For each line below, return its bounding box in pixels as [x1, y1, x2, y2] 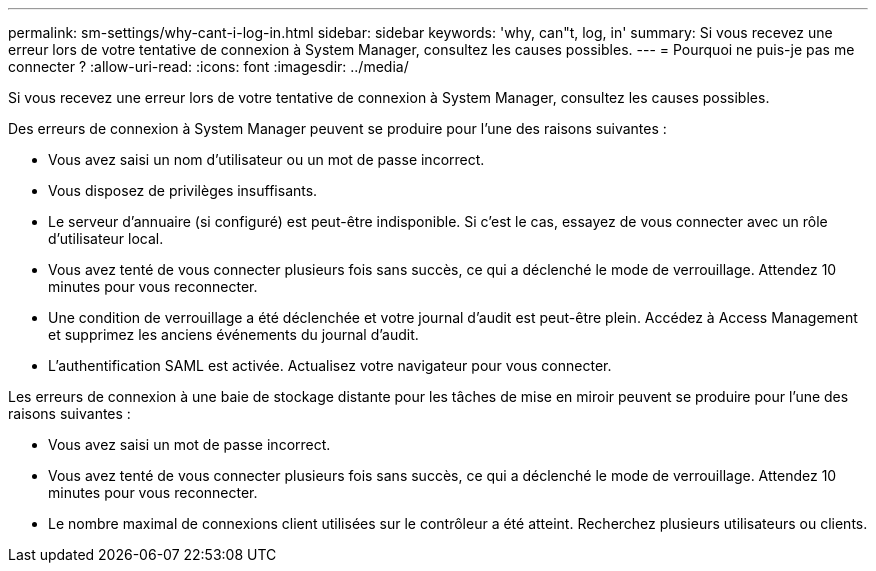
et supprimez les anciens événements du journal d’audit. [48, 326, 419, 343]
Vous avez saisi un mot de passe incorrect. [48, 436, 331, 453]
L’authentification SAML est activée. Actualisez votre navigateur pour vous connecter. [48, 357, 612, 374]
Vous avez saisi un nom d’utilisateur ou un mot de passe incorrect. [48, 151, 485, 168]
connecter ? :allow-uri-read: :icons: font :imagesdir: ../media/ [8, 58, 409, 75]
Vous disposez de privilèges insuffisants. [48, 182, 318, 199]
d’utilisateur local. [48, 230, 164, 247]
